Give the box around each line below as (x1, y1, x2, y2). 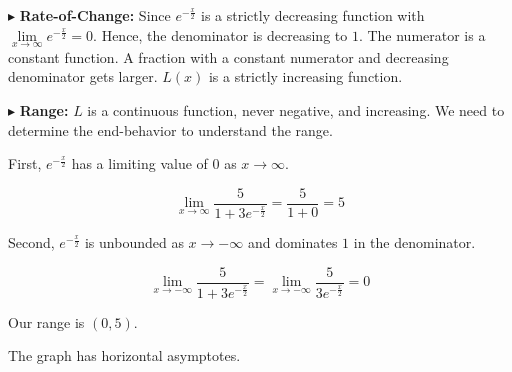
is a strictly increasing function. (208, 66, 403, 87)
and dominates (247, 232, 338, 253)
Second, (8, 232, 55, 253)
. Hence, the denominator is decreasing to (93, 24, 348, 45)
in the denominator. (353, 232, 476, 253)
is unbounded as (84, 232, 184, 253)
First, (8, 153, 42, 174)
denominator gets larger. (8, 66, 158, 87)
